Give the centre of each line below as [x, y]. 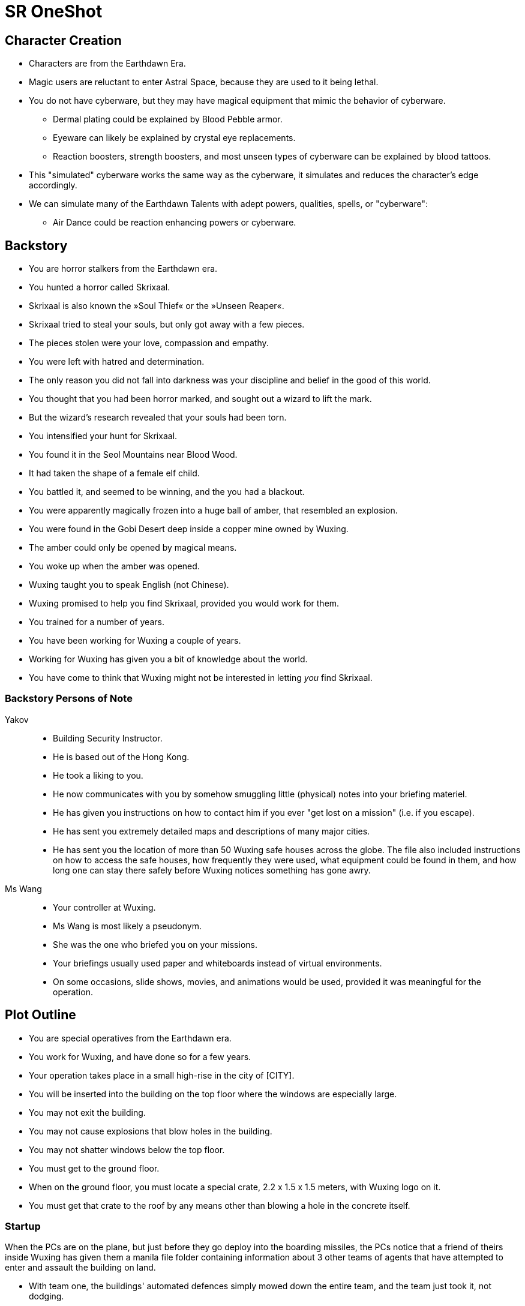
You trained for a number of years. [97, 622]
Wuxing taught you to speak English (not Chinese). [129, 585]
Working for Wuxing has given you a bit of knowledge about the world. [168, 659]
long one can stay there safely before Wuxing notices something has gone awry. [212, 870]
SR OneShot [54, 11]
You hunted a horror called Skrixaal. [100, 287]
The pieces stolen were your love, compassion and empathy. [149, 343]
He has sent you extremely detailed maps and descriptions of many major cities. [211, 831]
